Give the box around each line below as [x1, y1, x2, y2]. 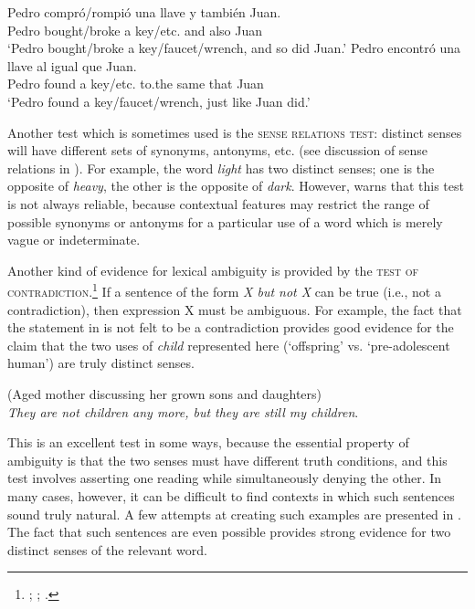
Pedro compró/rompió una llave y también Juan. [7, 3, 281, 21]
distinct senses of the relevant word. [7, 540, 207, 559]
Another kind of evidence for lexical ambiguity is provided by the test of [7, 260, 419, 279]
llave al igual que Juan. [7, 56, 137, 75]
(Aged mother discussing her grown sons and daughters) [7, 383, 322, 403]
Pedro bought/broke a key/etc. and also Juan [7, 20, 263, 39]
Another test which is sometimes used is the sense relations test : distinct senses [7, 122, 462, 142]
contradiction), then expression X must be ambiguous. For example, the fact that [7, 299, 462, 319]
